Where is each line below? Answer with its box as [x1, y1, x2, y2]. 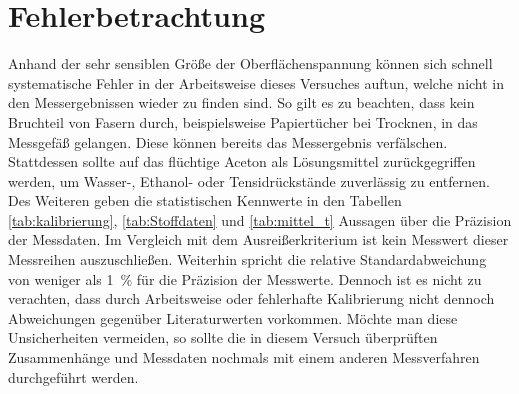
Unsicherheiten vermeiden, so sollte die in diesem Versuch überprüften [8, 327, 438, 348]
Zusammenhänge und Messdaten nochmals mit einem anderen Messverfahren [8, 347, 480, 368]
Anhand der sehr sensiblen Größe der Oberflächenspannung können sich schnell [8, 53, 493, 74]
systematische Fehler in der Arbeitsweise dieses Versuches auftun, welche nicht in [8, 72, 505, 93]
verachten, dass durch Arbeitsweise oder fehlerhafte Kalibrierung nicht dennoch [8, 288, 495, 309]
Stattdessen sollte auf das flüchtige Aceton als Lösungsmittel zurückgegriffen [8, 151, 476, 172]
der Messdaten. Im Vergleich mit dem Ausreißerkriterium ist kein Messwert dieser [8, 229, 509, 250]
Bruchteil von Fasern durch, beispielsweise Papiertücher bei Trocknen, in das [8, 111, 478, 132]
